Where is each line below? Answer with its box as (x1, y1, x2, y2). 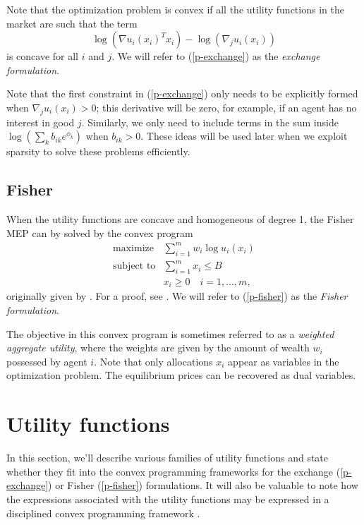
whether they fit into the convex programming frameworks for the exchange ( (6, 464, 341, 478)
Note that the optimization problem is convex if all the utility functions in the (6, 2, 344, 16)
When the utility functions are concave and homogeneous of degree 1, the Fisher (6, 212, 354, 227)
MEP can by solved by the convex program (6, 225, 193, 240)
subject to (113, 261, 156, 272)
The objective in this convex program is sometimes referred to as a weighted (6, 326, 334, 341)
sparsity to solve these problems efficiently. (6, 144, 190, 159)
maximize (113, 243, 154, 253)
